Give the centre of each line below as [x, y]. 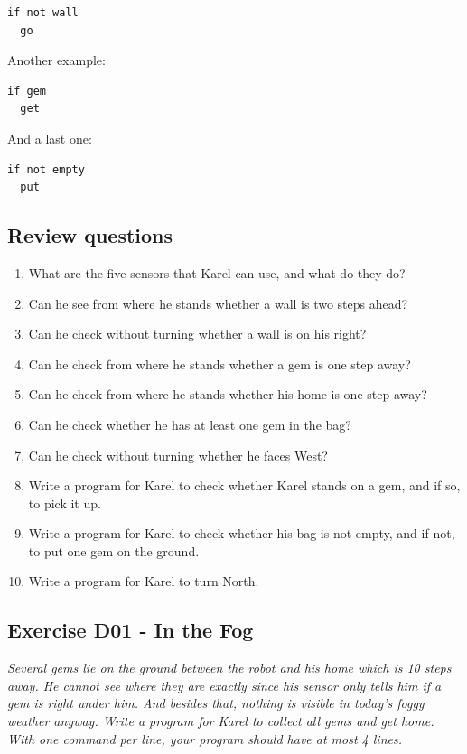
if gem [27, 91]
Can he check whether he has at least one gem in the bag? [190, 424]
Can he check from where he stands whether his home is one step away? [228, 394]
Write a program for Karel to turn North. [144, 581]
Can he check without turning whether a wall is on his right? [197, 334]
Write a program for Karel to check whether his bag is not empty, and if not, [242, 533]
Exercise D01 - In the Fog [131, 630]
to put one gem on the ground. [114, 550]
